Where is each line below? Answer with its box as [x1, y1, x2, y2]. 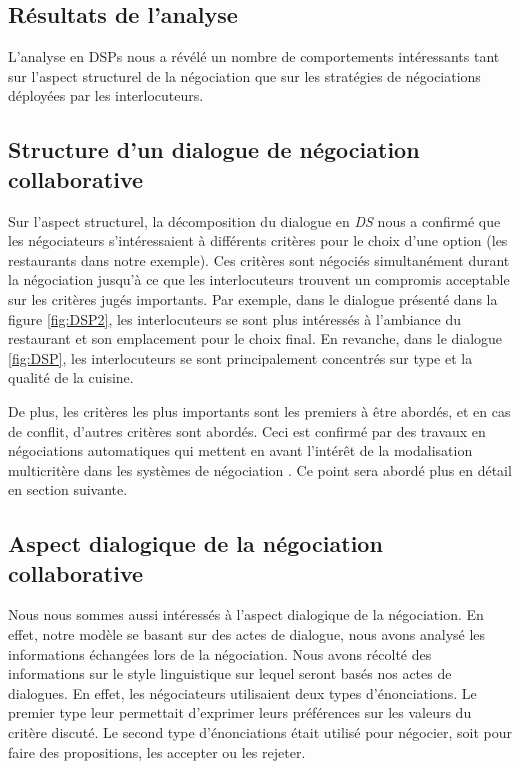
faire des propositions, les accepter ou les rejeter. [8, 741, 306, 762]
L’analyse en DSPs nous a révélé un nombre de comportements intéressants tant [8, 46, 500, 67]
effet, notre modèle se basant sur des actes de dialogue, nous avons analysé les [8, 624, 486, 645]
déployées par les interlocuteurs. [8, 85, 204, 106]
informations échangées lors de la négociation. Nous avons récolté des [8, 643, 432, 664]
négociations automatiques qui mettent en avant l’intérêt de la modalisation [8, 440, 473, 461]
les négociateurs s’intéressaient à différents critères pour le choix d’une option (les [8, 230, 508, 251]
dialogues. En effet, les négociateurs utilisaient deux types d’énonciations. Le [8, 682, 477, 703]
